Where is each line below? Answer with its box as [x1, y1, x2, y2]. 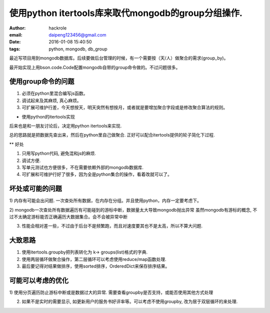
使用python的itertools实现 [21, 113, 75, 119]
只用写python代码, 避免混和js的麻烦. [21, 150, 96, 156]
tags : [9, 45, 20, 52]
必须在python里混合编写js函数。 [21, 90, 88, 96]
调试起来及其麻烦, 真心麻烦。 [21, 97, 81, 103]
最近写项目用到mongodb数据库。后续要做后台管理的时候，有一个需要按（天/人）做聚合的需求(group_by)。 [9, 55, 228, 61]
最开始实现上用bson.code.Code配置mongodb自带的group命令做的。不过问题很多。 [9, 64, 180, 70]
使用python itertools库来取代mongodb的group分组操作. [9, 7, 242, 18]
